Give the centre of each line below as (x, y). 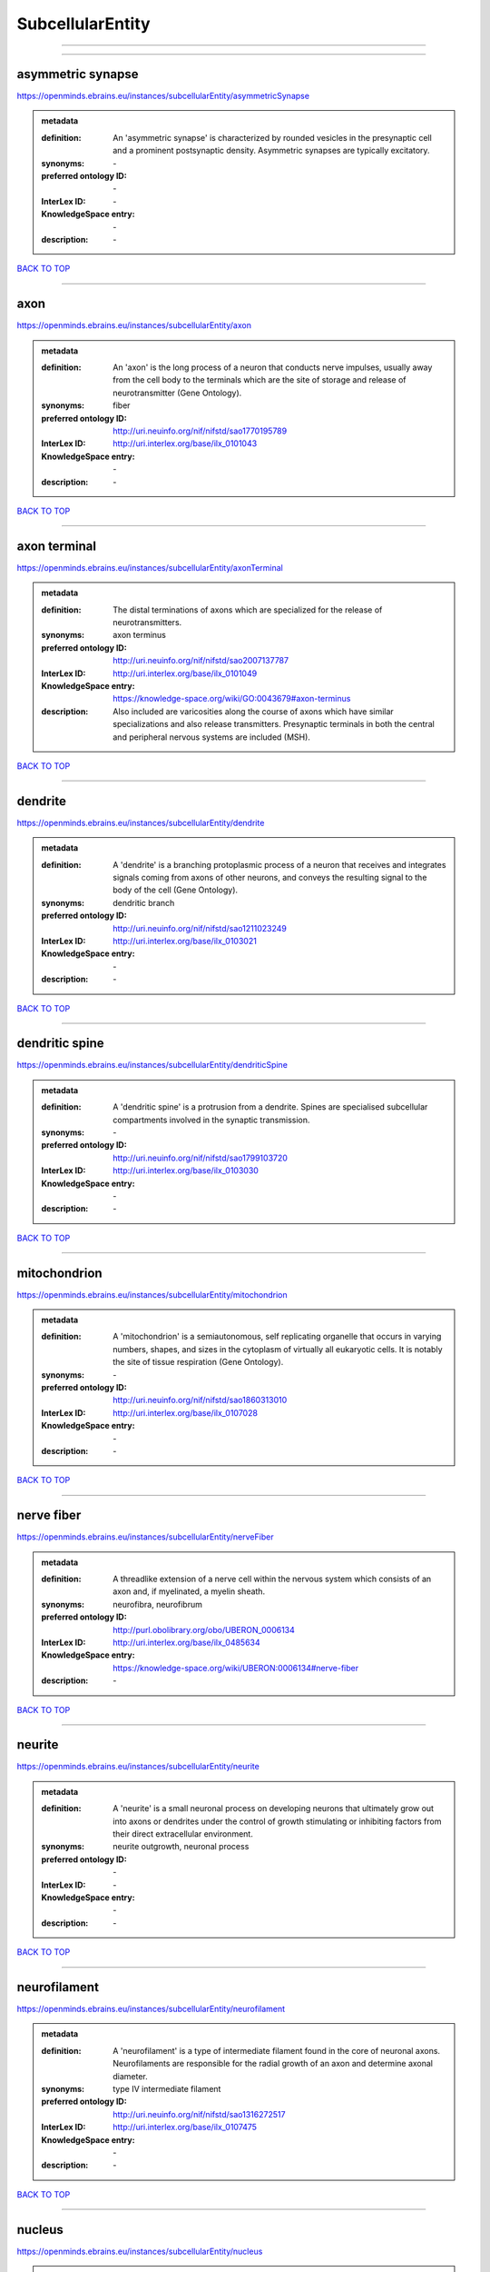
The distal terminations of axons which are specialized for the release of (248, 610)
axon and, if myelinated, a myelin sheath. (189, 1591)
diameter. (131, 2076)
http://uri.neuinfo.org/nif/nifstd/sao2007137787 (201, 661)
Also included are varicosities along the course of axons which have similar (253, 711)
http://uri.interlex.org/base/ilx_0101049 (185, 673)
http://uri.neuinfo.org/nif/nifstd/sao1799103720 (200, 1158)
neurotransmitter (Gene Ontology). (177, 393)
